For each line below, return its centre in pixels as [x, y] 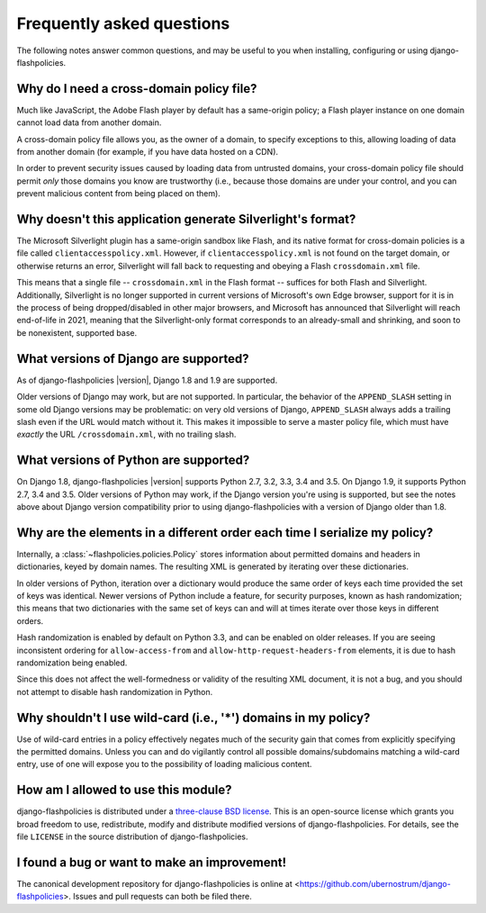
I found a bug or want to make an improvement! [152, 862]
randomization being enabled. [72, 663]
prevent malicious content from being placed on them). [118, 194]
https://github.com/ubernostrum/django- [375, 884]
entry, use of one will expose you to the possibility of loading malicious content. [164, 764]
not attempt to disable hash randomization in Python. [115, 692]
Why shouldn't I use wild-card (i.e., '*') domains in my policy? [193, 717]
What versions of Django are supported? [133, 359]
